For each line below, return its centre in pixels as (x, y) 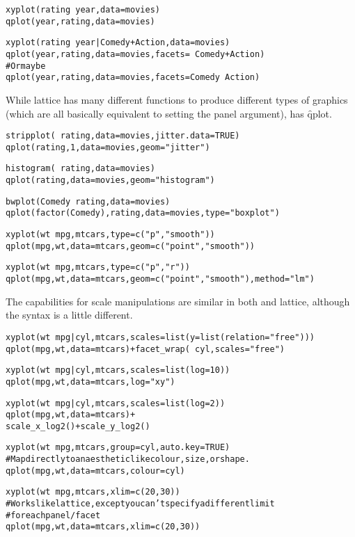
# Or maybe (26, 66)
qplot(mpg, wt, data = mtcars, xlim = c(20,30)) (103, 527)
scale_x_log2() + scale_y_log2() (78, 426)
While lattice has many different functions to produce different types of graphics (177, 99)
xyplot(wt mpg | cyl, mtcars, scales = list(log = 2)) (116, 403)
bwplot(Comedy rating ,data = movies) (88, 201)
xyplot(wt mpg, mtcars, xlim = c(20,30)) (93, 492)
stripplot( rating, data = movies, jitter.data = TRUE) (123, 136)
